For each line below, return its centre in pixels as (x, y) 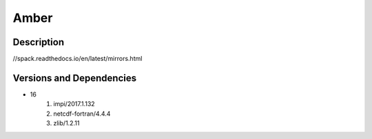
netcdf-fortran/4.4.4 (82, 114)
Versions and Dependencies (75, 78)
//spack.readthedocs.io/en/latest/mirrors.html (77, 59)
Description (39, 42)
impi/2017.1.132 (74, 104)
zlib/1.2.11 (66, 123)
